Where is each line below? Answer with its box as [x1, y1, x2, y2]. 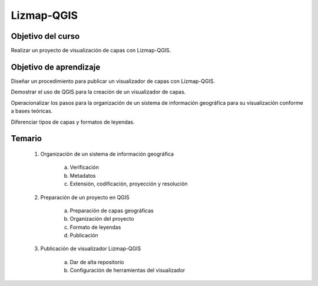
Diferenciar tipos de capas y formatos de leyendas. [11, 118, 135, 125]
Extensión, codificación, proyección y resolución [69, 180, 188, 188]
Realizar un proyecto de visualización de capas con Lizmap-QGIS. [11, 47, 171, 54]
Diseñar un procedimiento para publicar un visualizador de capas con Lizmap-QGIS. [11, 77, 216, 85]
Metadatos [69, 172, 96, 179]
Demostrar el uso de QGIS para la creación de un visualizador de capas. [11, 88, 186, 95]
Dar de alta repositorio [69, 258, 124, 265]
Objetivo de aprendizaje [11, 62, 101, 72]
